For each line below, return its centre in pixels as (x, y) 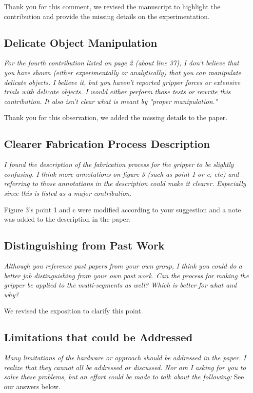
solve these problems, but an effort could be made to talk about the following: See (124, 377)
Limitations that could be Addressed (98, 337)
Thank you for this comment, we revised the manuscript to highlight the (112, 6)
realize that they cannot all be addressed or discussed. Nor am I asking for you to (125, 367)
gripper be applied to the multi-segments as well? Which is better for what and (120, 285)
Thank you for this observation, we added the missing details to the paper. (116, 117)
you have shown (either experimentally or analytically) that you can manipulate (123, 72)
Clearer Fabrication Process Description (107, 144)
